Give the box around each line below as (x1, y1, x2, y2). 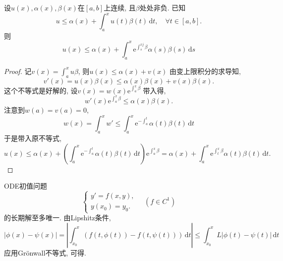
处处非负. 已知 (139, 2, 186, 12)
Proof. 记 (4, 65, 32, 76)
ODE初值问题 (4, 181, 48, 191)
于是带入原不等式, (4, 133, 61, 143)
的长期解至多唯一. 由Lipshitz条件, (4, 212, 111, 223)
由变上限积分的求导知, (170, 65, 241, 76)
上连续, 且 (104, 2, 136, 12)
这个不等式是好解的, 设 (4, 85, 78, 95)
